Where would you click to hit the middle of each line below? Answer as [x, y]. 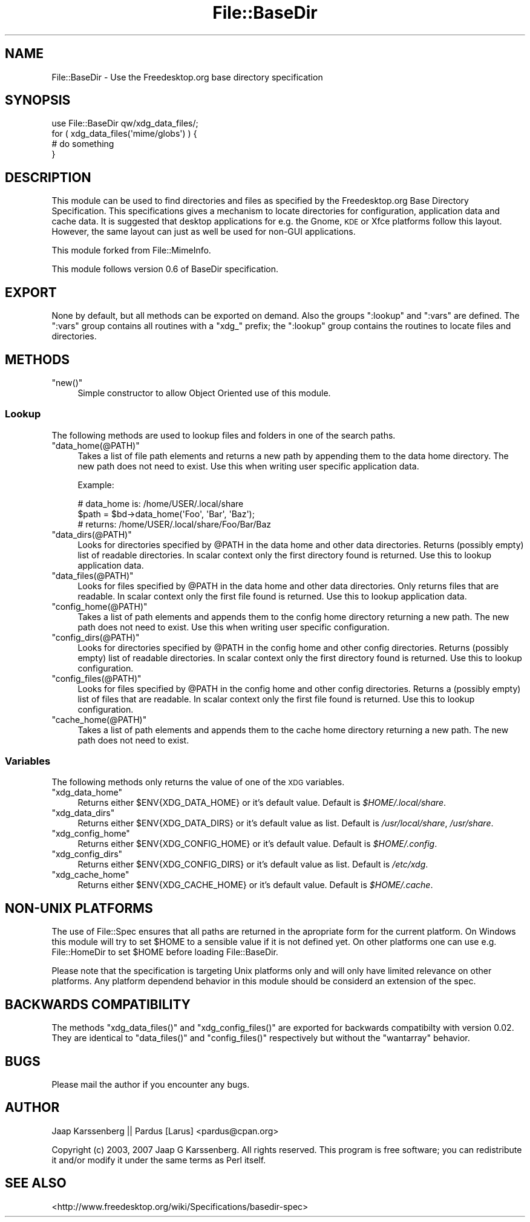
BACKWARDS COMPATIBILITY [98, 1004]
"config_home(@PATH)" [100, 606]
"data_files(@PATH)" [93, 575]
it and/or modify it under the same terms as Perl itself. [159, 1160]
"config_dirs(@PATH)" [96, 637]
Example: [96, 485]
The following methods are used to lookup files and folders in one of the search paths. [224, 435]
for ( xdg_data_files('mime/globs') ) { [124, 134]
